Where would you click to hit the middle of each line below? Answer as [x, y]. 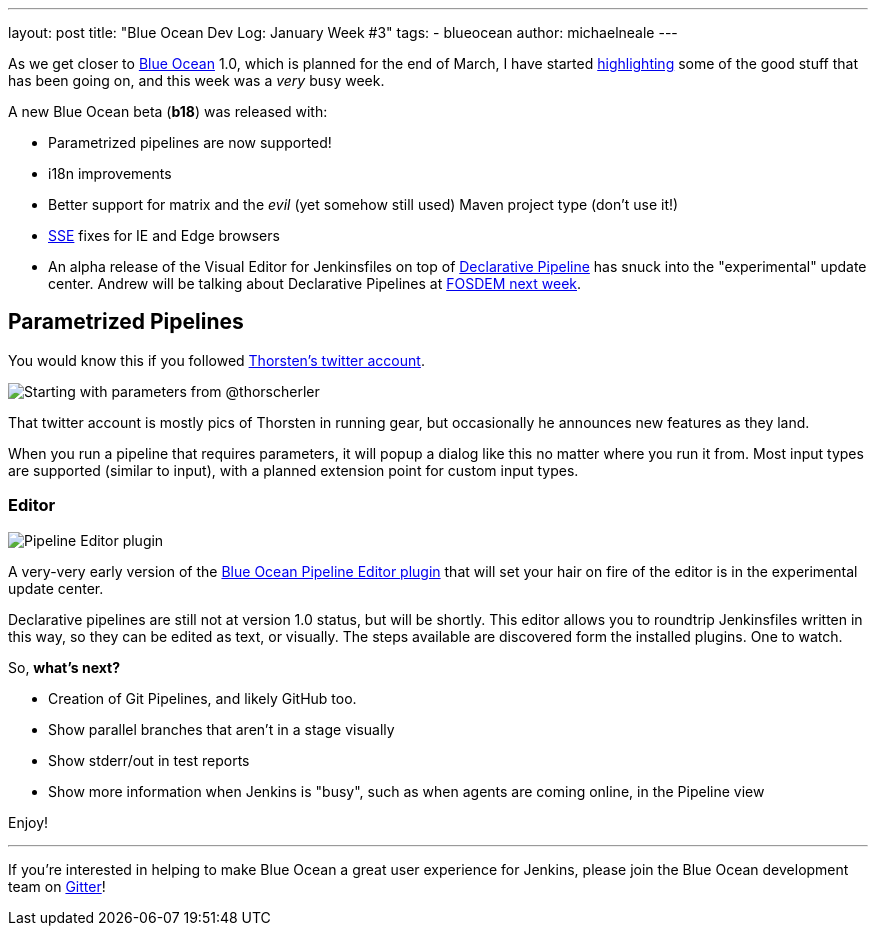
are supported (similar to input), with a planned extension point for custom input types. [293, 470]
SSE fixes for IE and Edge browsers [164, 235]
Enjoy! [28, 822]
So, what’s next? [64, 667]
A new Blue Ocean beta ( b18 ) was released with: [168, 111]
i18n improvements [110, 173]
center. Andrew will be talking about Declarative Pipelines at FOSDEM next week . [315, 283]
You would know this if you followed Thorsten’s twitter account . [216, 360]
